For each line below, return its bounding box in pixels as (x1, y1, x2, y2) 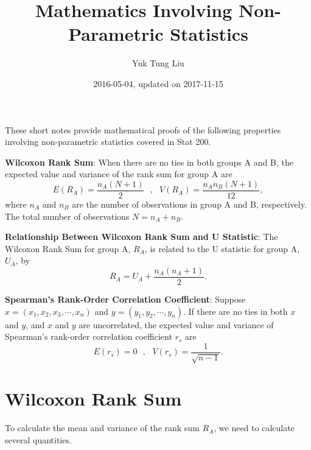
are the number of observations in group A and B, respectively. (72, 197, 307, 210)
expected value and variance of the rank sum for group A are (5, 167, 232, 180)
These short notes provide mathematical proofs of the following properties (5, 123, 281, 136)
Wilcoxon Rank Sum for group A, (5, 242, 131, 255)
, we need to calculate (214, 421, 295, 434)
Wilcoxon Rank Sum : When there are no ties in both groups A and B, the (5, 155, 293, 168)
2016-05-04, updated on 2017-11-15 (93, 77, 223, 90)
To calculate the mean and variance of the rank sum (5, 421, 200, 434)
